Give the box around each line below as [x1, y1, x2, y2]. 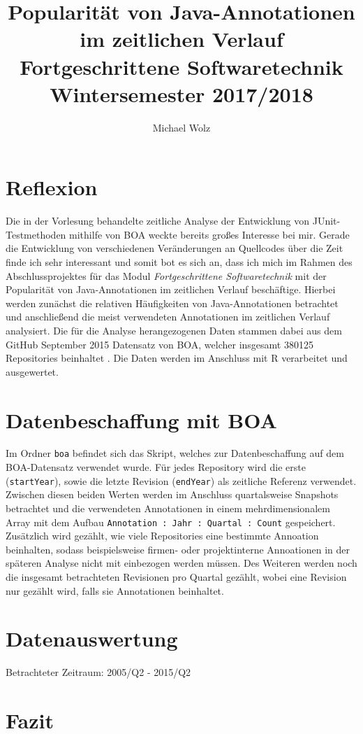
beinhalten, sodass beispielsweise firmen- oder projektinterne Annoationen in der [6, 542, 350, 556]
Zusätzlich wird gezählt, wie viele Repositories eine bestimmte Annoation [6, 528, 319, 543]
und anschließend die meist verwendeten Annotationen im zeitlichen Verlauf [6, 309, 330, 324]
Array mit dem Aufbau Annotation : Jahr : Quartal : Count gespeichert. [6, 514, 336, 529]
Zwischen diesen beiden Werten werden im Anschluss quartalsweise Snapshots [6, 487, 339, 502]
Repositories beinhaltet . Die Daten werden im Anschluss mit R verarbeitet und [6, 351, 348, 365]
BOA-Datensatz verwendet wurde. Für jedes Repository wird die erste [6, 460, 306, 474]
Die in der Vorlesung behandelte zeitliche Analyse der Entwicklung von [6, 213, 310, 228]
